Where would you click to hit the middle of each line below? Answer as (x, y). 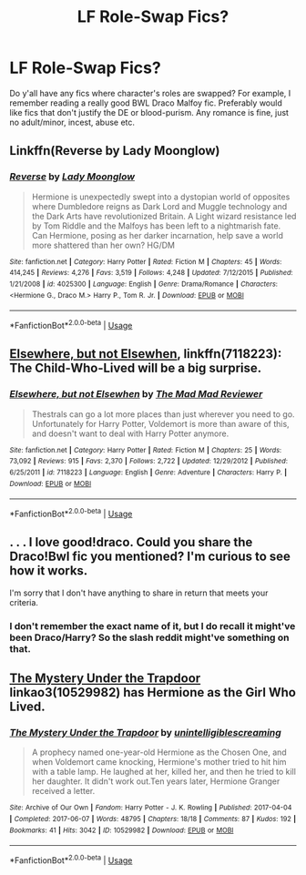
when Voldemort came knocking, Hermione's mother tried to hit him (159, 762)
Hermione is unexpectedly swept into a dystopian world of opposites (161, 197)
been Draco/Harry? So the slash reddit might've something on (149, 637)
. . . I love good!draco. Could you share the (131, 542)
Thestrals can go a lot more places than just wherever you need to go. (163, 414)
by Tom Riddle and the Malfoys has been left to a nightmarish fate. (156, 226)
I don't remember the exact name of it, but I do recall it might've (153, 626)
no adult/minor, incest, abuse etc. (72, 122)
